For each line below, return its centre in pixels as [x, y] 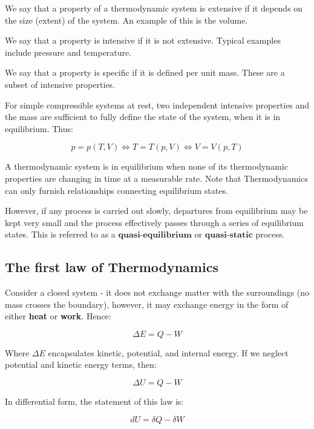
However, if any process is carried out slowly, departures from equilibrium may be [156, 211]
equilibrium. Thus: [39, 128]
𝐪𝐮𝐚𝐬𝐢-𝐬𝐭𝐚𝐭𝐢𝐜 [229, 235]
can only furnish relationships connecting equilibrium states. [116, 190]
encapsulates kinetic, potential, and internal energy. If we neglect [168, 352]
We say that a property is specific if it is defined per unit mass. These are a [145, 72]
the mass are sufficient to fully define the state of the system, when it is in [143, 117]
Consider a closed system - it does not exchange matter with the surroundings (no [157, 292]
